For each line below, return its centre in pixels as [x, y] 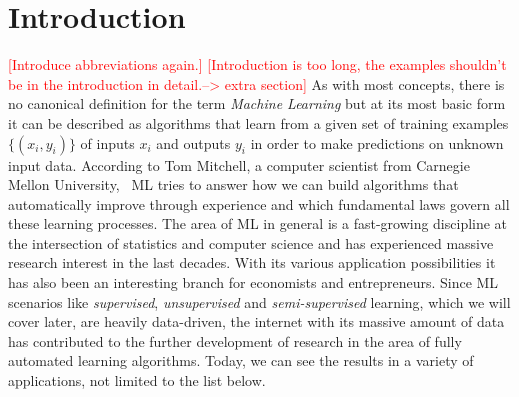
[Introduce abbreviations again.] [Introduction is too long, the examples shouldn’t [257, 64]
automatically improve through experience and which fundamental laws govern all [259, 203]
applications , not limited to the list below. [137, 380]
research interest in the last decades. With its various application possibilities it [252, 262]
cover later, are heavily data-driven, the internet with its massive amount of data [256, 321]
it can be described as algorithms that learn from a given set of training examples [258, 122]
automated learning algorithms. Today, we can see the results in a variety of [241, 360]
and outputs [193, 142]
